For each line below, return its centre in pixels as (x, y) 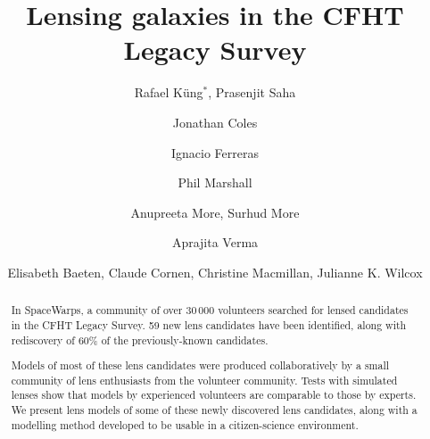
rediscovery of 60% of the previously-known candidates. (140, 340)
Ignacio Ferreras (215, 152)
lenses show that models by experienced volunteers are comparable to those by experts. (214, 395)
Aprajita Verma (215, 242)
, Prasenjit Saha (252, 92)
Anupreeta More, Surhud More (215, 212)
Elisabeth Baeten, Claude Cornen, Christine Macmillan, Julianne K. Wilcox (215, 272)
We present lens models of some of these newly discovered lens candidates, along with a (214, 410)
